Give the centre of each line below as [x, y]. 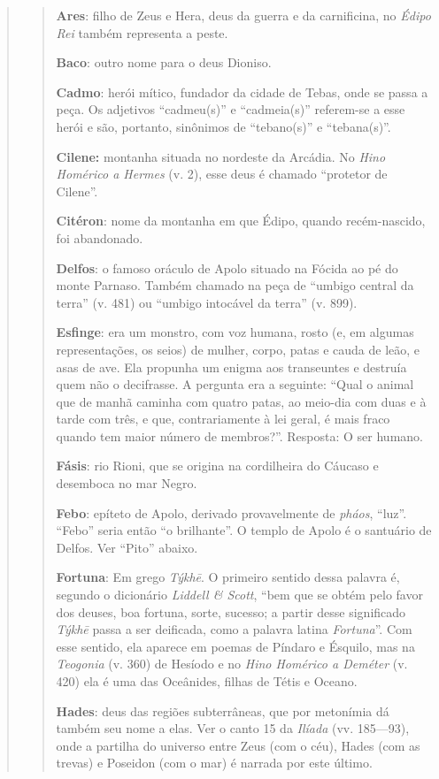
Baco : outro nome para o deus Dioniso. [164, 62]
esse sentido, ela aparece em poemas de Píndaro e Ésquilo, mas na [235, 646]
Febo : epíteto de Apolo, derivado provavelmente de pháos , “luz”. [231, 512]
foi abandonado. [100, 237]
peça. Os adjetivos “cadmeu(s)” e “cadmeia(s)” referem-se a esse [231, 109]
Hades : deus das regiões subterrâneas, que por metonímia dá [223, 710]
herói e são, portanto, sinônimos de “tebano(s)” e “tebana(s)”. [223, 126]
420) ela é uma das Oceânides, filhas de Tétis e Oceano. [207, 681]
